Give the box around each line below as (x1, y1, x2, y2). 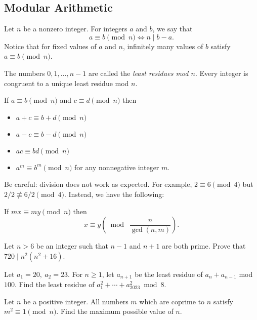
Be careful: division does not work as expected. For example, (4, 179, 192, 189)
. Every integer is (195, 67, 248, 78)
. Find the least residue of (15, 279, 95, 290)
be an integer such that (36, 241, 108, 251)
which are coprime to (139, 296, 205, 306)
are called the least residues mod (88, 67, 189, 78)
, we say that (152, 23, 193, 34)
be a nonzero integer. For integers (23, 23, 127, 34)
